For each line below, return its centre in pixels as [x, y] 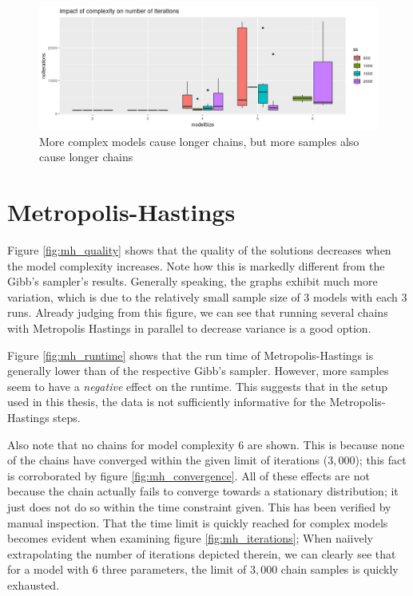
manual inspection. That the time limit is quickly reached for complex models [198, 522]
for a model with [48, 569]
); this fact [381, 460]
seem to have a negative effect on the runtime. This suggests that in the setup [198, 386]
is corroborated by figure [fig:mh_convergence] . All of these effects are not [189, 475]
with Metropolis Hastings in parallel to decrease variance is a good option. [189, 328]
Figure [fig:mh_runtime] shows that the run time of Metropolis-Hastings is [191, 355]
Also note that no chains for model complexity [121, 444]
